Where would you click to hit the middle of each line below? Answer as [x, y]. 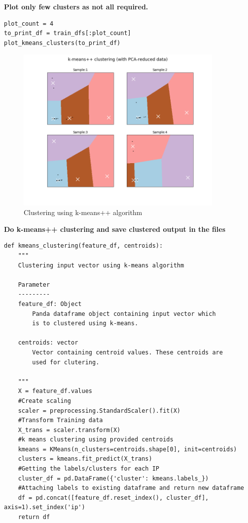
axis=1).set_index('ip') [45, 507]
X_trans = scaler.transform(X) [69, 430]
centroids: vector [48, 343]
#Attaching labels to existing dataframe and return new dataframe [131, 488]
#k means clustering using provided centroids [96, 440]
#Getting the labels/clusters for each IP [89, 469]
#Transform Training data [60, 420]
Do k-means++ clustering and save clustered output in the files [115, 229]
